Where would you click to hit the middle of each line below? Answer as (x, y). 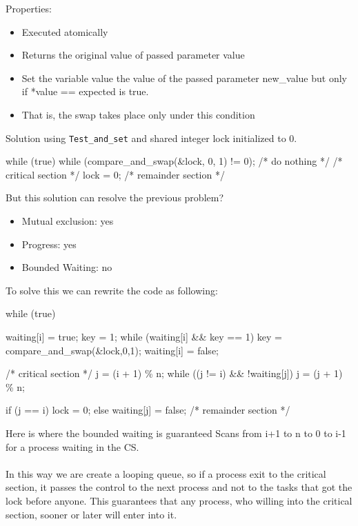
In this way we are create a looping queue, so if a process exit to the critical (166, 473)
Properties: (29, 8)
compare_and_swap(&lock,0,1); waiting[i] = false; (112, 350)
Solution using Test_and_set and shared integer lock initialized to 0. (151, 138)
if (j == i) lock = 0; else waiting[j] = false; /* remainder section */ (148, 410)
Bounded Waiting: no (67, 267)
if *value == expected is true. (85, 91)
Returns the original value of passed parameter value (133, 55)
